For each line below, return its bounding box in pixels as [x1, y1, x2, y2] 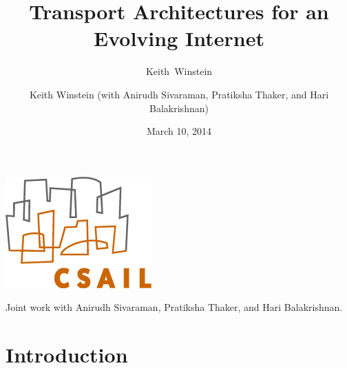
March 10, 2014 [146, 124, 212, 138]
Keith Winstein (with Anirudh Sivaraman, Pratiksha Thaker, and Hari [29, 87, 329, 101]
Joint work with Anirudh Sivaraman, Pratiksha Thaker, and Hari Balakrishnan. [6, 300, 343, 314]
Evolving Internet [94, 24, 264, 52]
